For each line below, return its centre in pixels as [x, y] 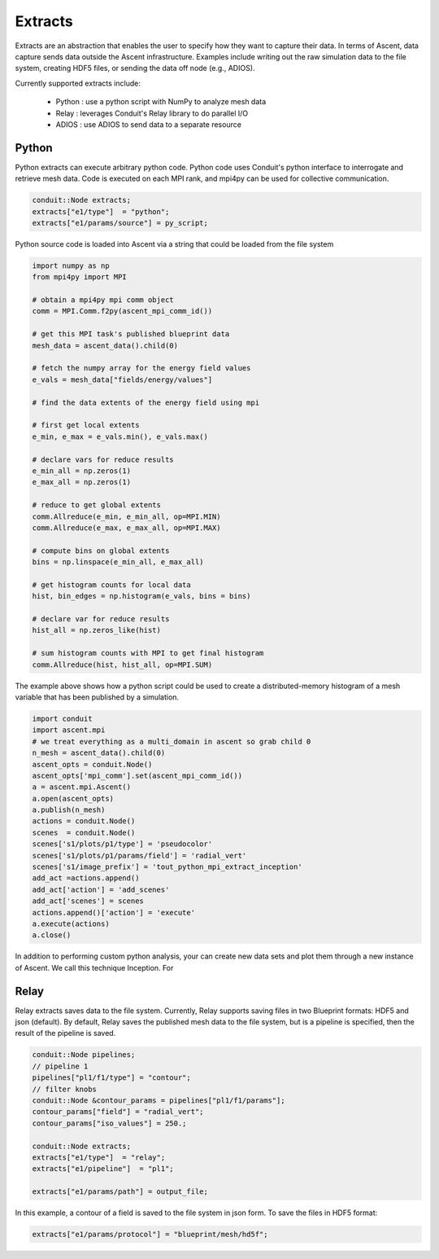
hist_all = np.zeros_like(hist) [97, 630]
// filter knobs [65, 1089]
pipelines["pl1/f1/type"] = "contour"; [111, 1078]
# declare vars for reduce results [103, 459]
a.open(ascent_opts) [73, 798]
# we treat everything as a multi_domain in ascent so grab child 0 [172, 741]
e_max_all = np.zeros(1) [82, 482]
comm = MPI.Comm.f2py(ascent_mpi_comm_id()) [122, 311]
